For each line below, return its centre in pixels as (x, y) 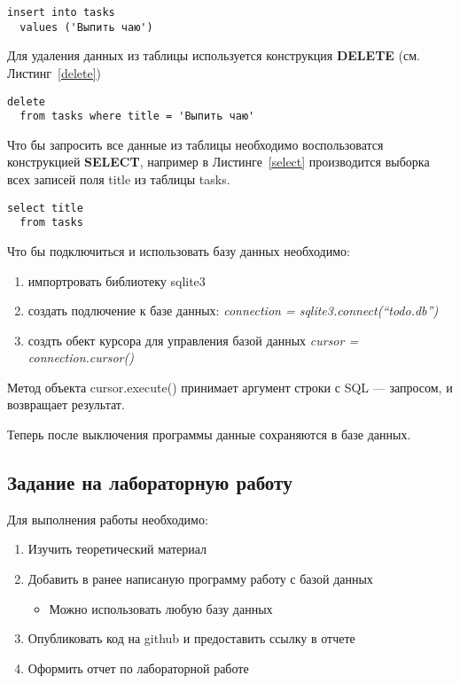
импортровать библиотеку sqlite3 (117, 280)
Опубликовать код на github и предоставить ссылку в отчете (191, 638)
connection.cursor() (81, 357)
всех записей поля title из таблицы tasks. (119, 179)
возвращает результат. (66, 404)
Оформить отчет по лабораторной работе (138, 667)
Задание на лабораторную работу (150, 482)
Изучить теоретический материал (117, 549)
